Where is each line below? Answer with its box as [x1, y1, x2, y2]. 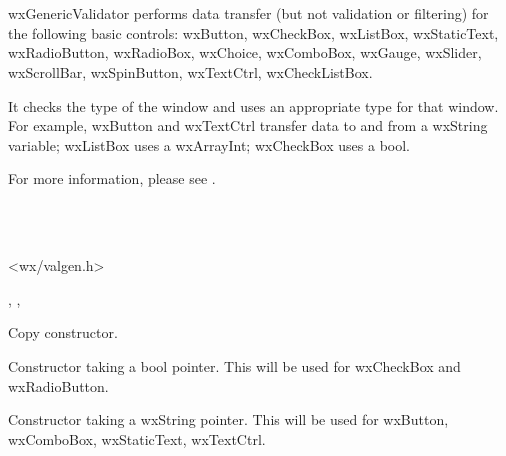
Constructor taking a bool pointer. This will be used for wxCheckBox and [8, 355, 461, 376]
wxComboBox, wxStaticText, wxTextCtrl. [8, 428, 266, 449]
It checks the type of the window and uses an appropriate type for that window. [8, 95, 499, 116]
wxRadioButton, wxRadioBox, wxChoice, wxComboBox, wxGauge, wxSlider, [8, 42, 482, 63]
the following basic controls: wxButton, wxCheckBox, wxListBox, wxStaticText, [8, 22, 499, 43]
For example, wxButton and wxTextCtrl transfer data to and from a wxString [8, 115, 488, 136]
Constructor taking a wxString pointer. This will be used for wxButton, [8, 409, 449, 430]
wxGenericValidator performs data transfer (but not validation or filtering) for [8, 3, 489, 24]
